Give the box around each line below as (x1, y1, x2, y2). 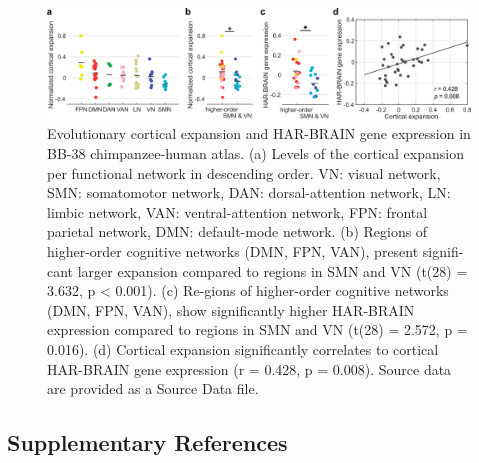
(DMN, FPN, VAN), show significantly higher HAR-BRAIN (47, 299, 415, 320)
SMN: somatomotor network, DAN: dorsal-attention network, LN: (47, 182, 451, 203)
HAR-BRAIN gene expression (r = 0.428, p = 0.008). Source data (47, 358, 452, 379)
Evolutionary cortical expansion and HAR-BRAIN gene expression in (47, 123, 471, 144)
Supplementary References (7, 427, 288, 458)
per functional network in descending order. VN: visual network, (47, 162, 441, 183)
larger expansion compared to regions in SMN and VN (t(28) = (77, 260, 468, 281)
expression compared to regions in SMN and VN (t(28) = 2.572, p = (47, 319, 468, 340)
